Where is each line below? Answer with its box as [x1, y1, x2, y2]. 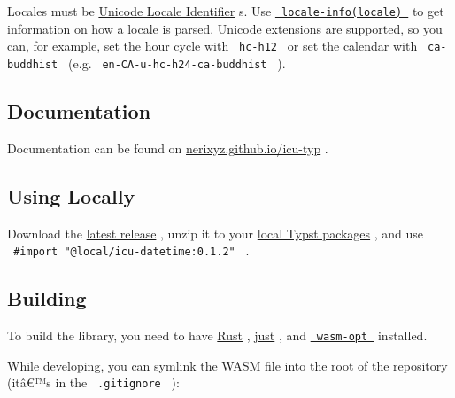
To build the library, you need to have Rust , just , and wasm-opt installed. [7, 326, 428, 345]
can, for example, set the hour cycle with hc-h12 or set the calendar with [7, 36, 418, 55]
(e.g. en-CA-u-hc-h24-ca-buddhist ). [68, 53, 286, 72]
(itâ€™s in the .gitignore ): [7, 373, 180, 392]
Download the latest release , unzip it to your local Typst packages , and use [7, 223, 424, 242]
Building [7, 285, 87, 312]
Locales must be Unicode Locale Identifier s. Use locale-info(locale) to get [7, 2, 444, 20]
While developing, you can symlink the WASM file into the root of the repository [7, 355, 448, 374]
